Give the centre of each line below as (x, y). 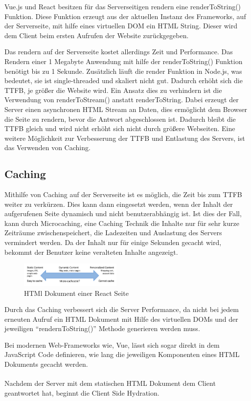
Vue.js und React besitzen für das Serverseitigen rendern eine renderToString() (123, 6)
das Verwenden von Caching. (47, 147)
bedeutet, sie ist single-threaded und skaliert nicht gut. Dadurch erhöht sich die (124, 80)
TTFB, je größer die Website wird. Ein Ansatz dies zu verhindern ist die (113, 90)
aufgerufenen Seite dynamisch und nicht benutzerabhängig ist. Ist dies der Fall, (123, 213)
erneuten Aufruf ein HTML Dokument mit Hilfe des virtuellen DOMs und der (121, 319)
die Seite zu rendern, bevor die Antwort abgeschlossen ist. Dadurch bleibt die (120, 119)
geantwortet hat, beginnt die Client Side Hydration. (82, 392)
